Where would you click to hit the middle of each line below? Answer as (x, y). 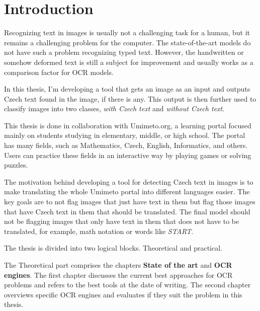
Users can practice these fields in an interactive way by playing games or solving (128, 155)
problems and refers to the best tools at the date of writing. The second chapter (127, 285)
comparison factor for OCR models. (59, 72)
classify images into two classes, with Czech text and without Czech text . (114, 108)
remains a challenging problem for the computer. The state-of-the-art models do (127, 42)
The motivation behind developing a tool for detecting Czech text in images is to (129, 181)
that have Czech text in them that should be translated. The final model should (127, 211)
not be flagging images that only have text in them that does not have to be (122, 221)
